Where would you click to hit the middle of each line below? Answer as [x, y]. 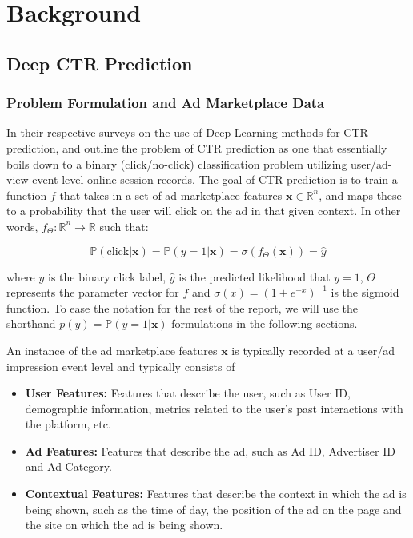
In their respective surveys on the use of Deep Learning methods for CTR [187, 132]
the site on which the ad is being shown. [124, 525]
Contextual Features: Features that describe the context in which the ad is [216, 494]
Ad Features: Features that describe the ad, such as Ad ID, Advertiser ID [210, 450]
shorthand [31, 323]
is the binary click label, [107, 276]
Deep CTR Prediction [100, 63]
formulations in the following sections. [265, 323]
